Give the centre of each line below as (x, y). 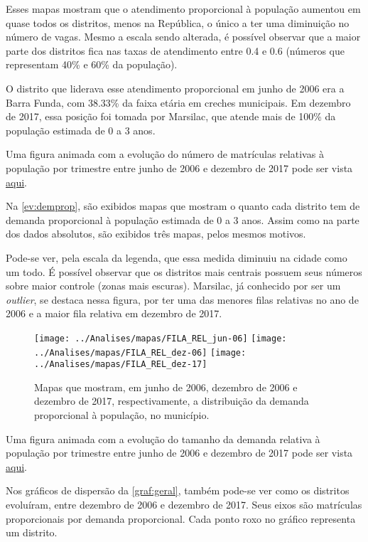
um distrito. (32, 532)
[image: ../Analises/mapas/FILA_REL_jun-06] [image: (161, 338)
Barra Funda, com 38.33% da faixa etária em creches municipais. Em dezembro (178, 102)
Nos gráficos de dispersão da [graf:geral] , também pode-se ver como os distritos (178, 490)
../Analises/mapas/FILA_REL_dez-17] (121, 365)
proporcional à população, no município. (122, 415)
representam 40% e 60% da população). (92, 64)
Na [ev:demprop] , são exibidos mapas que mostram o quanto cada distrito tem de (183, 206)
